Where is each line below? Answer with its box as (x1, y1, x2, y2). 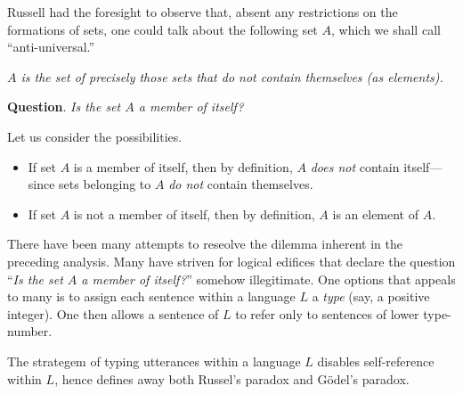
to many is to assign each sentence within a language (7, 287, 296, 306)
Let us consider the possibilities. (7, 127, 183, 145)
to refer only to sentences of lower (235, 304, 419, 323)
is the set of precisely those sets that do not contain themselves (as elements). (20, 67, 443, 86)
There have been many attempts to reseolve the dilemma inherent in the (7, 234, 402, 253)
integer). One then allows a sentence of (7, 304, 219, 323)
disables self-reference (317, 351, 435, 370)
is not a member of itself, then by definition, (73, 204, 315, 223)
